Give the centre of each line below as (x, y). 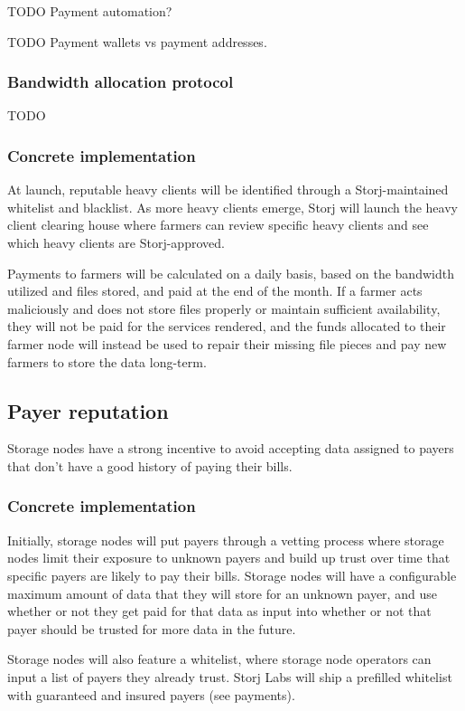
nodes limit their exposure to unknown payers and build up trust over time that (229, 558)
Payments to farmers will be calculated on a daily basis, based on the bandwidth (231, 273)
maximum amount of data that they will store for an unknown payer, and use (222, 593)
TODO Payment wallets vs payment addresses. (137, 41)
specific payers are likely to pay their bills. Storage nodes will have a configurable (232, 575)
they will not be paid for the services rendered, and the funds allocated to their (227, 326)
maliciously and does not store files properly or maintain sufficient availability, (224, 308)
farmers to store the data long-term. (107, 361)
